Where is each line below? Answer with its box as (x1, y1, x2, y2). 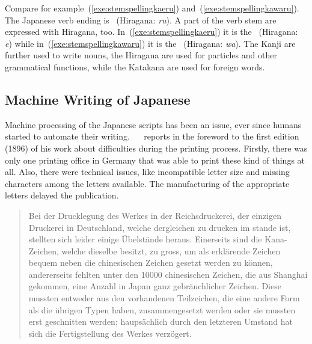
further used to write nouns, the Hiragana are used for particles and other (5, 49, 277, 61)
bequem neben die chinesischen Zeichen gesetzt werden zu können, (28, 256, 273, 269)
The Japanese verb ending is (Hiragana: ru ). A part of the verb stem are (5, 13, 277, 26)
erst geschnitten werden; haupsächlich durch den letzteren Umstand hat (28, 315, 293, 328)
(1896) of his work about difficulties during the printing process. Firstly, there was (5, 141, 308, 154)
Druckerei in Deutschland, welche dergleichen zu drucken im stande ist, (28, 221, 291, 233)
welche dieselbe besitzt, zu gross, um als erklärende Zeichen (61, 244, 281, 257)
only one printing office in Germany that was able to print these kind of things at (5, 153, 305, 166)
